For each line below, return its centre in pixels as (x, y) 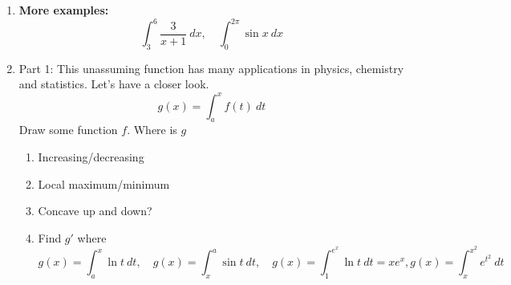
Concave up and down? (95, 211)
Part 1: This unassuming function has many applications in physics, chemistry (211, 68)
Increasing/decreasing (91, 156)
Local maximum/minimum (104, 183)
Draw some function (68, 130)
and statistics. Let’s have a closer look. (114, 84)
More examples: (64, 10)
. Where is (152, 130)
